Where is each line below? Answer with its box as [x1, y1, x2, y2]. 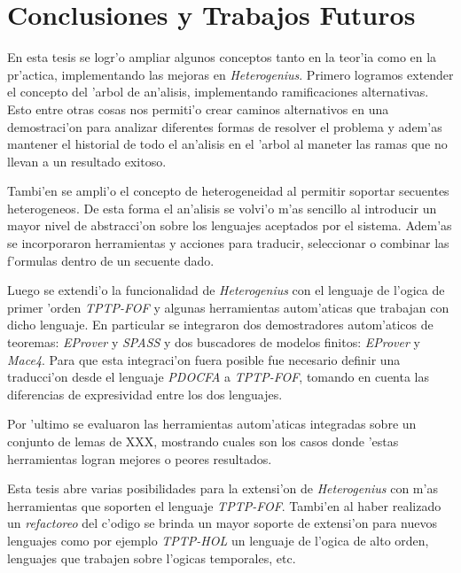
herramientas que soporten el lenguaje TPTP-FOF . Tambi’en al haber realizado [7, 496, 441, 515]
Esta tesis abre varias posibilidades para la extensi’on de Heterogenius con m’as [7, 479, 438, 498]
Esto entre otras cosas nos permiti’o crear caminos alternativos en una [7, 99, 389, 118]
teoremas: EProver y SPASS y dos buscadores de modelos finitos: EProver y [7, 333, 420, 352]
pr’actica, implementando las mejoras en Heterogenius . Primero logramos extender [7, 65, 454, 83]
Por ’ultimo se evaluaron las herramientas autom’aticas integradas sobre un [7, 414, 417, 433]
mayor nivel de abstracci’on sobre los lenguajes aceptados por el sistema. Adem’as [7, 216, 452, 235]
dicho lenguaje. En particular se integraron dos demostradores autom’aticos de [7, 315, 434, 334]
